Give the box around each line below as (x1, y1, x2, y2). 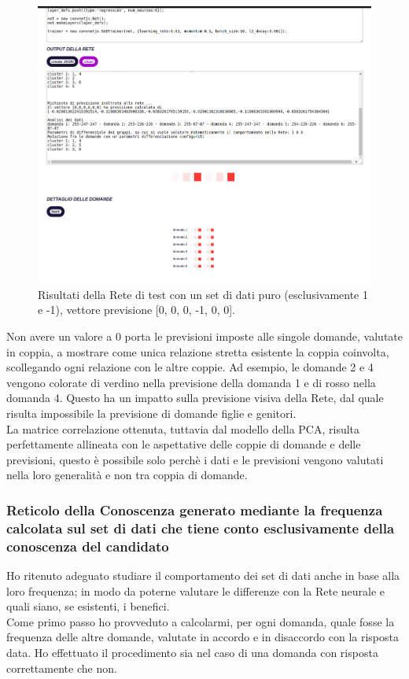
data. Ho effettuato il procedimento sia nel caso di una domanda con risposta (6, 644, 378, 661)
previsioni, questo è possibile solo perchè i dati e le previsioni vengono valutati (6, 451, 384, 467)
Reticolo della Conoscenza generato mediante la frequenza (6, 500, 383, 519)
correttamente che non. (6, 659, 117, 676)
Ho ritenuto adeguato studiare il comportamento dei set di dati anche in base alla (6, 567, 400, 584)
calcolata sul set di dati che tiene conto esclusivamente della (6, 518, 395, 537)
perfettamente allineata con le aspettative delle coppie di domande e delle (6, 436, 361, 452)
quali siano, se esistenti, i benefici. (6, 598, 170, 614)
